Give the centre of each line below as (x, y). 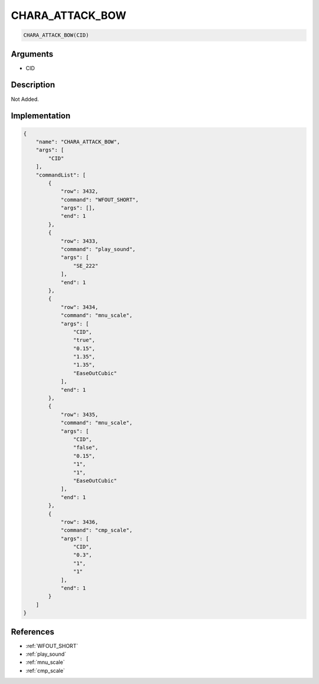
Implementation (41, 116)
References (32, 632)
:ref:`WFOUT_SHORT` (52, 646)
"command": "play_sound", (98, 249)
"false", (86, 448)
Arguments (32, 54)
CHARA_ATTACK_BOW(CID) (56, 35)
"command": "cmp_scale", (97, 530)
